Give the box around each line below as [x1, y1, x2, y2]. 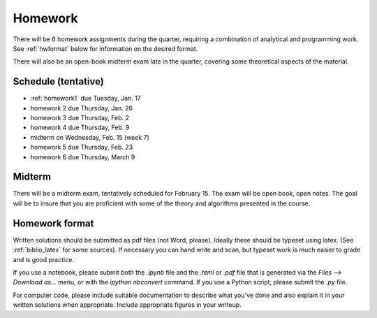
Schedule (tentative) [13, 75, 104, 87]
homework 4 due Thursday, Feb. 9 [30, 123, 130, 132]
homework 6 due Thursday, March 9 [30, 152, 135, 161]
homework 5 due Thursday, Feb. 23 [30, 143, 133, 152]
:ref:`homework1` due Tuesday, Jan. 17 [30, 94, 141, 103]
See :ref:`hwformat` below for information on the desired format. [13, 44, 198, 52]
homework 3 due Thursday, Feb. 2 [30, 114, 129, 122]
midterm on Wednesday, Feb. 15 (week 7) [30, 133, 150, 141]
